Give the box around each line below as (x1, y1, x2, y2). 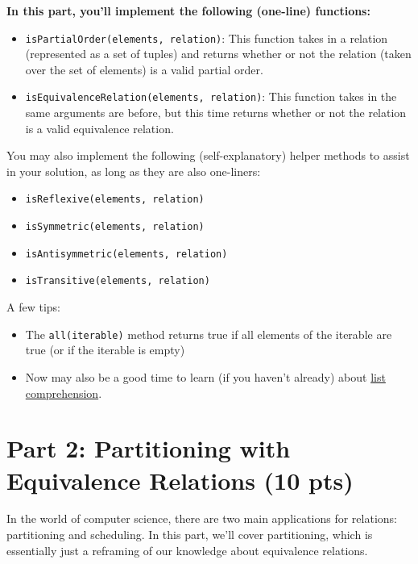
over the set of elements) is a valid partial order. (25, 61, 263, 77)
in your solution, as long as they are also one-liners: (6, 162, 261, 179)
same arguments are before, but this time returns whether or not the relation (25, 104, 407, 121)
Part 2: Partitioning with (6, 432, 291, 465)
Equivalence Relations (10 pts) (6, 463, 354, 496)
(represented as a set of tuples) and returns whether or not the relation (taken (25, 45, 412, 62)
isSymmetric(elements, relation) (25, 221, 205, 233)
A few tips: (6, 299, 60, 315)
